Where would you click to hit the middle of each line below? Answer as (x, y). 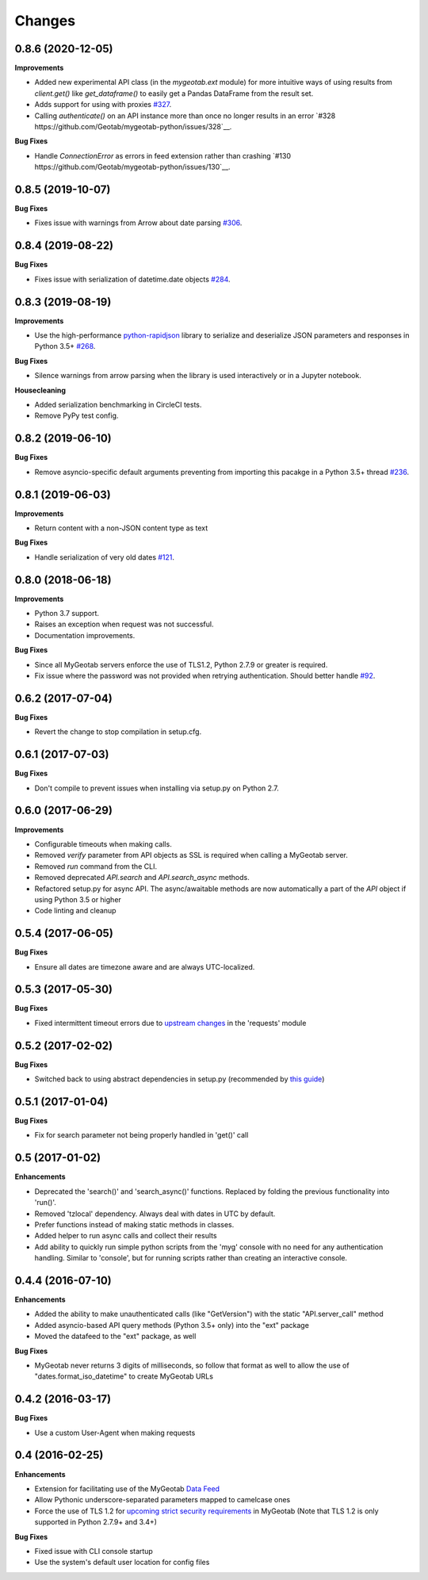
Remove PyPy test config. (76, 415)
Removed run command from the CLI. (96, 866)
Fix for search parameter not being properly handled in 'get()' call (141, 1135)
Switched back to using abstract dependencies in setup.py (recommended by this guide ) (180, 1079)
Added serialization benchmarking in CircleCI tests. (118, 405)
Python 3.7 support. (67, 614)
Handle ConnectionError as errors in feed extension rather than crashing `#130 (163, 155)
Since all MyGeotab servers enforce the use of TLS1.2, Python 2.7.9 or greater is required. (181, 664)
